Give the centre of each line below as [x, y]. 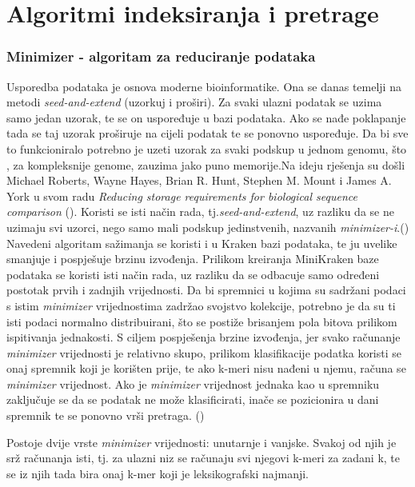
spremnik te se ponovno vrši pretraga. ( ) [106, 415]
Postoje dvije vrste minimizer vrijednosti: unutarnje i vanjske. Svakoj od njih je [202, 442]
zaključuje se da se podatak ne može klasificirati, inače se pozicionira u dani [193, 399]
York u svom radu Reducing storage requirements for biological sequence [182, 196]
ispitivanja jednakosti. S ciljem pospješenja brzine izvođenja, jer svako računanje [204, 337]
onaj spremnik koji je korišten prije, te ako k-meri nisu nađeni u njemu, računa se [206, 368]
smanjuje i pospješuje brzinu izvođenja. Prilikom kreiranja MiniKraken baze [193, 259]
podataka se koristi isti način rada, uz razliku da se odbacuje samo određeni [193, 274]
